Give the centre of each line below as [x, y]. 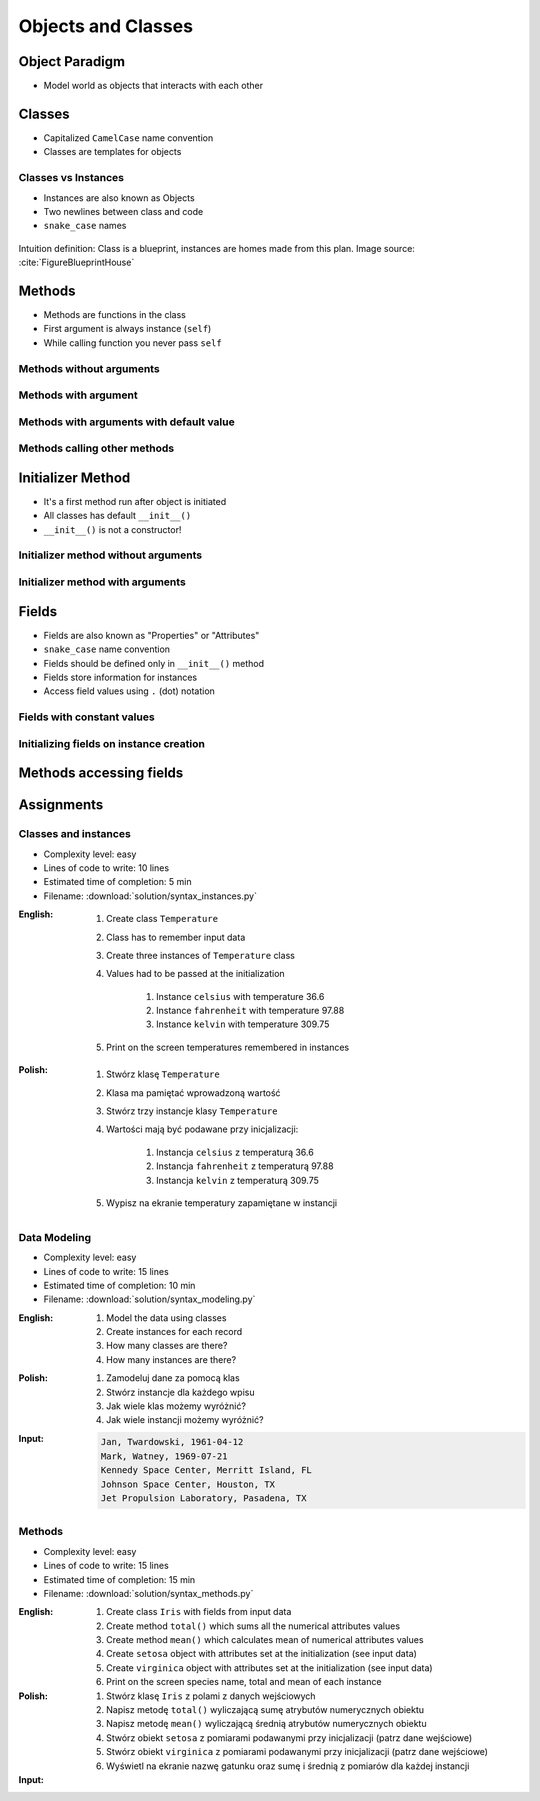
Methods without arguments [89, 368]
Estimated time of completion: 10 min [119, 1285]
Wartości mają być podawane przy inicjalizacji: [202, 1129]
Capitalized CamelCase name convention [128, 137]
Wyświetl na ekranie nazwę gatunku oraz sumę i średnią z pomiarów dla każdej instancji [288, 1766]
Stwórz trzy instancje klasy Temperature [192, 1111]
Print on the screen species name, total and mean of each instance [244, 1682]
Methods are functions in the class [115, 314]
